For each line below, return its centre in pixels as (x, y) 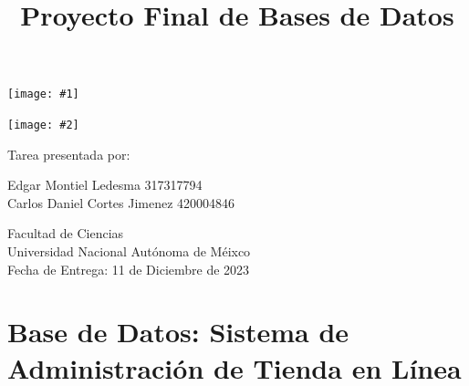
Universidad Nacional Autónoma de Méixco (129, 251)
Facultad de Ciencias (66, 233)
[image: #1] (43, 94)
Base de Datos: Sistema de (178, 332)
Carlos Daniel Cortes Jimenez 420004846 (121, 202)
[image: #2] (43, 125)
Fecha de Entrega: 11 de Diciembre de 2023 (129, 269)
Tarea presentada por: (69, 154)
